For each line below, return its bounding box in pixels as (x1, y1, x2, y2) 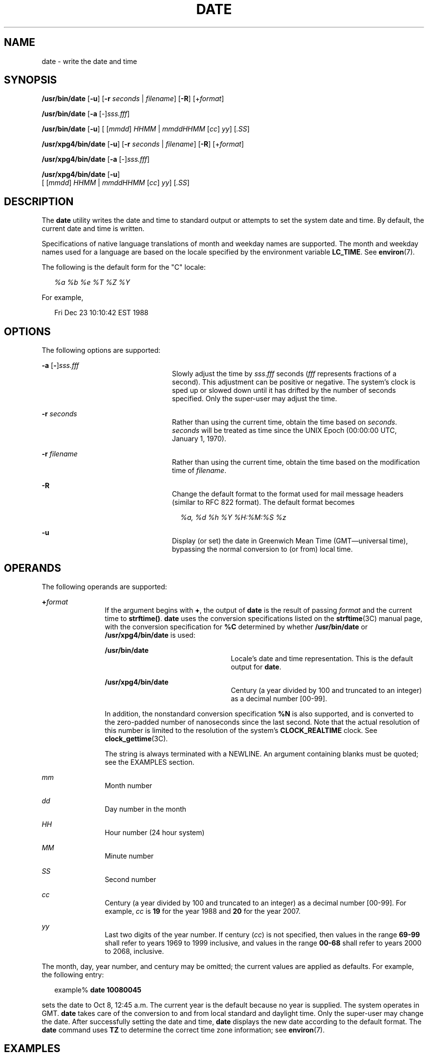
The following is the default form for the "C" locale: (42, 263, 206, 272)
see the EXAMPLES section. (105, 757, 194, 766)
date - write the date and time (42, 57, 137, 65)
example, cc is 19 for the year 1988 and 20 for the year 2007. (105, 906, 301, 915)
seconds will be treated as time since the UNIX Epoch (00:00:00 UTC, (172, 426, 397, 435)
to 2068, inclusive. (105, 947, 164, 955)
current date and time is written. (42, 224, 145, 233)
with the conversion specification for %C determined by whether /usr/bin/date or (105, 622, 368, 631)
